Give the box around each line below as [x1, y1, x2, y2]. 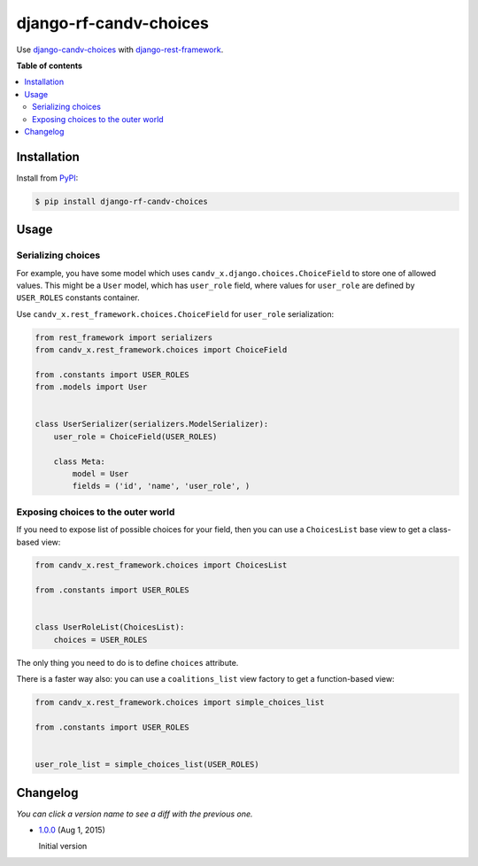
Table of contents [16, 60, 83, 71]
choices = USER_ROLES [53, 634, 148, 645]
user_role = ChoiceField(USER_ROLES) [53, 431, 218, 442]
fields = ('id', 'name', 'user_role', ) [72, 481, 251, 491]
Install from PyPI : [16, 173, 79, 183]
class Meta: [53, 456, 106, 467]
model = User [72, 468, 129, 478]
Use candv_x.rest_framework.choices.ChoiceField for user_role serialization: [16, 308, 335, 319]
